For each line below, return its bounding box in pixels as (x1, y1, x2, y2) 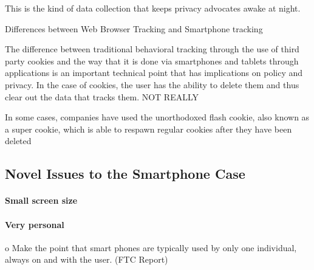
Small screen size (5, 194, 78, 207)
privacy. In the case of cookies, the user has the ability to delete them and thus (5, 78, 299, 91)
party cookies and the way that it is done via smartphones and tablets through (5, 54, 299, 67)
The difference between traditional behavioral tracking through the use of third (5, 43, 299, 55)
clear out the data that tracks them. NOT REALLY (5, 90, 199, 103)
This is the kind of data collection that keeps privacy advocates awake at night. (5, 2, 301, 14)
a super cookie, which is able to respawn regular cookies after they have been (5, 122, 292, 135)
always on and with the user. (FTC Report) (5, 253, 168, 266)
